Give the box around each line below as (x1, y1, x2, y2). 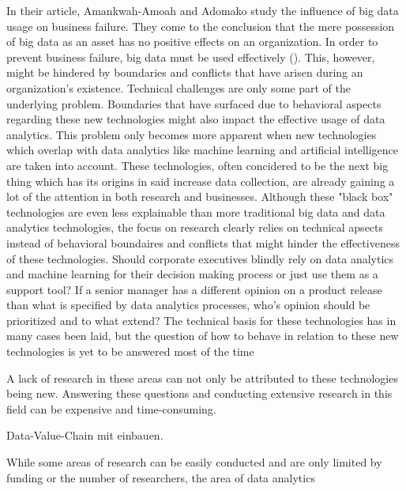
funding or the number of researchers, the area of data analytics (6, 469, 315, 485)
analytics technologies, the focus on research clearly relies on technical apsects (6, 219, 384, 236)
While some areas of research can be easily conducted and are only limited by (6, 454, 382, 470)
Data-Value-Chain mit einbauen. (6, 427, 164, 444)
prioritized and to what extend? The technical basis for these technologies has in (6, 312, 397, 328)
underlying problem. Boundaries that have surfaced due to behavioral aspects (6, 95, 382, 111)
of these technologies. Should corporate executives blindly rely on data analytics (6, 250, 394, 266)
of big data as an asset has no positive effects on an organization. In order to (6, 33, 378, 50)
